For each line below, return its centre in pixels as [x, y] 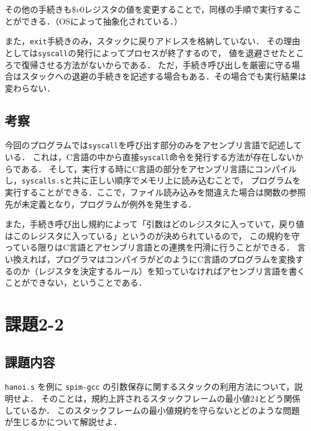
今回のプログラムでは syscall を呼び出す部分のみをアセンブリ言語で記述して [153, 145]
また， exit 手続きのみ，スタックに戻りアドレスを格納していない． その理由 [153, 41]
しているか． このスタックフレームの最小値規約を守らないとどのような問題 [153, 410]
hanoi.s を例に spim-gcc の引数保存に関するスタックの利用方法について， [150, 386]
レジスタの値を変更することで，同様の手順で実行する [188, 9]
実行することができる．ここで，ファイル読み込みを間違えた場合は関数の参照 [155, 192]
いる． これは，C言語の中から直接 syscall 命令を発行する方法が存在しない [150, 157]
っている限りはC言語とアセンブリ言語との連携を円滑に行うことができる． [150, 247]
